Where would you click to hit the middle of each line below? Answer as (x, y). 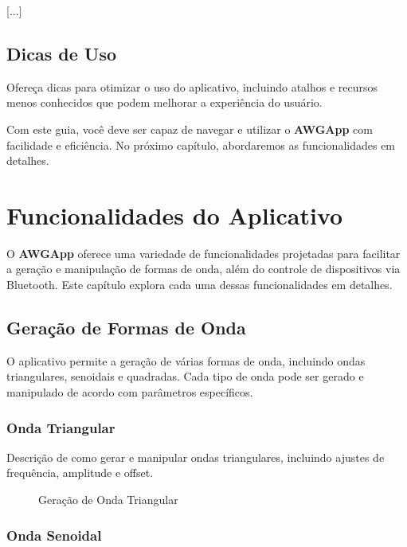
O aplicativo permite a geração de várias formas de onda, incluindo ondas (186, 360)
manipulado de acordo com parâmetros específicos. (130, 392)
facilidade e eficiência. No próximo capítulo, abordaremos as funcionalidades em (201, 145)
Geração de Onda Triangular (108, 500)
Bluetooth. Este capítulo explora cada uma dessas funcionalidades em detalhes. (200, 285)
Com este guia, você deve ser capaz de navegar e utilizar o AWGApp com (190, 129)
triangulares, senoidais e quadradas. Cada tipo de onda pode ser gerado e (185, 376)
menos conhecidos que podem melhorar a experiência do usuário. (164, 102)
